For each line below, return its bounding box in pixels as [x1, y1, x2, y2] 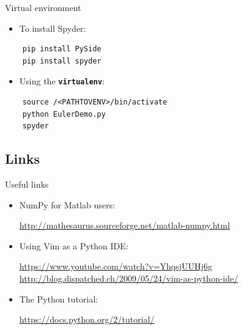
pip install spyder [22, 56, 102, 65]
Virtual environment [5, 1, 81, 13]
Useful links [5, 178, 49, 191]
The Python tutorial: [19, 292, 99, 305]
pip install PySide [22, 45, 102, 54]
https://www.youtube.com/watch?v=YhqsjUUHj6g [19, 260, 212, 273]
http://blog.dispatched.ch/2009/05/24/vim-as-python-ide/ [19, 271, 238, 284]
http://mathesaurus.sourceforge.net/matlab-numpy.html [19, 219, 230, 232]
